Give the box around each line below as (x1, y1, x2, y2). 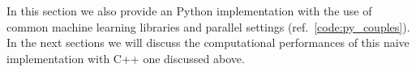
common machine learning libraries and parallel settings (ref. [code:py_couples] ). (6, 18, 410, 35)
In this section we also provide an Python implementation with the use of (6, 2, 372, 19)
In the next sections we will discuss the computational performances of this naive (6, 34, 410, 51)
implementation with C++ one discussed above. (6, 49, 245, 66)
